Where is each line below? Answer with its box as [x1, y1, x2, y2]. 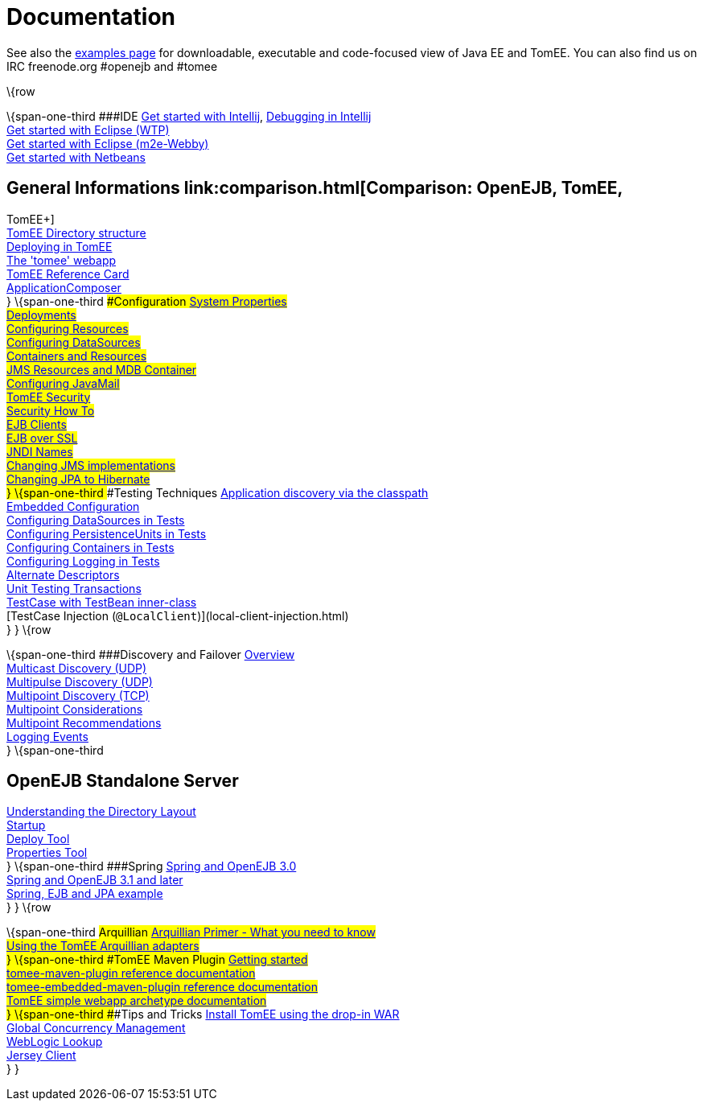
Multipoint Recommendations [6, 715, 162, 730]
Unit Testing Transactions [6, 581, 142, 595]
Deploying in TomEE [6, 239, 113, 253]
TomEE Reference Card [6, 266, 129, 281]
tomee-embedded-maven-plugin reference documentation [6, 980, 318, 994]
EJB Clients [6, 417, 67, 431]
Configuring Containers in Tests [6, 540, 175, 554]
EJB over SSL [6, 430, 78, 445]
